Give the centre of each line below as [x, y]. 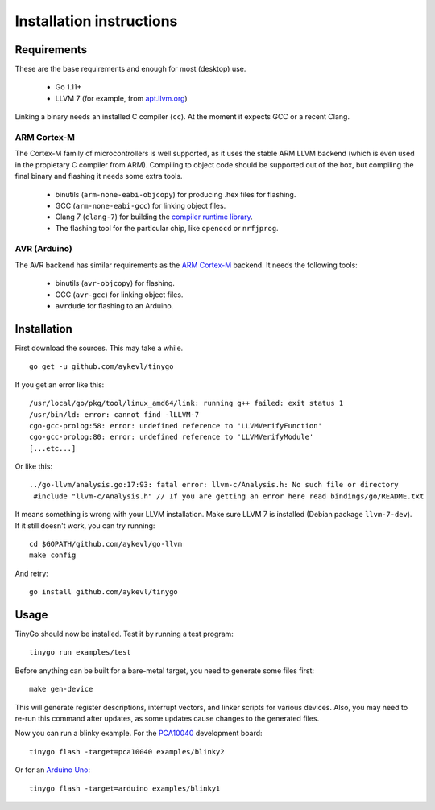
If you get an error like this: [60, 384]
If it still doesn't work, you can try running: [85, 525]
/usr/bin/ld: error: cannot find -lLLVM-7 [114, 414]
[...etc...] [53, 448]
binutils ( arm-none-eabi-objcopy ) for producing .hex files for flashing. [176, 194]
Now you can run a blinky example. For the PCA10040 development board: [139, 734]
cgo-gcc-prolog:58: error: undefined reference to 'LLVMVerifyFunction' [176, 426]
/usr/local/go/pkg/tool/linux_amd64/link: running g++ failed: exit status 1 [186, 403]
